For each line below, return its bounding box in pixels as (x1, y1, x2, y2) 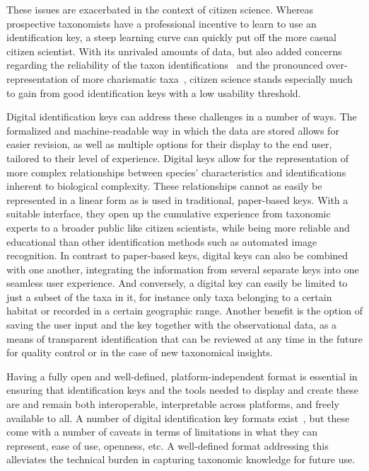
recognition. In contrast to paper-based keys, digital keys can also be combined (6, 248, 348, 263)
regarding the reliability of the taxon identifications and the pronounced (6, 57, 323, 72)
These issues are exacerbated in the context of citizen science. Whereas (6, 2, 314, 16)
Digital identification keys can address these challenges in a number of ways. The (6, 109, 357, 124)
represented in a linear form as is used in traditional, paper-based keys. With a (6, 192, 348, 207)
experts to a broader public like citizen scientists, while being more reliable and (6, 220, 350, 234)
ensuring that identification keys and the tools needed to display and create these (6, 382, 358, 397)
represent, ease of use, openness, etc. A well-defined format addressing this (6, 438, 329, 453)
